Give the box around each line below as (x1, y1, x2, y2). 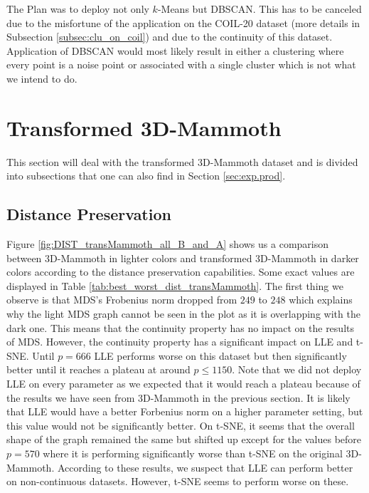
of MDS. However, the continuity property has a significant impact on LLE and (6, 334, 353, 349)
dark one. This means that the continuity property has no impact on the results (6, 320, 354, 335)
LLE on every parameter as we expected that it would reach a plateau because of (6, 376, 360, 391)
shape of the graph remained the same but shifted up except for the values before (6, 432, 362, 447)
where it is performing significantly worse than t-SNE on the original (43, 445, 343, 460)
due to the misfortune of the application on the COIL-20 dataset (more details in (6, 15, 360, 30)
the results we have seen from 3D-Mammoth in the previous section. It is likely (6, 390, 351, 405)
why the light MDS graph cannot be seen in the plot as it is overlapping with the (6, 306, 360, 321)
